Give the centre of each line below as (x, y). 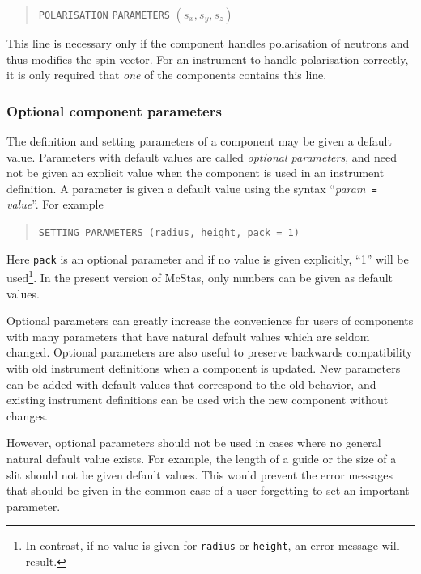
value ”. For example (55, 204)
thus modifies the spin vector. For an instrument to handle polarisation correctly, (208, 59)
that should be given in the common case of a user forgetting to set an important (208, 490)
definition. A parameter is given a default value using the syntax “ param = (192, 188)
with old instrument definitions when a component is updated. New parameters (204, 367)
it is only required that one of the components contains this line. (167, 75)
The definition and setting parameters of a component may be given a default (199, 141)
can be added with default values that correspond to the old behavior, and (191, 384)
